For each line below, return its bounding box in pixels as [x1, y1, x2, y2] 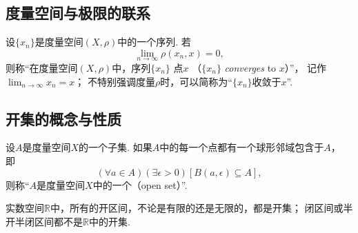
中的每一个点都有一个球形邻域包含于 [159, 140, 324, 154]
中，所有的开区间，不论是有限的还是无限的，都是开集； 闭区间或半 [50, 201, 353, 215]
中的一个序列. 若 [117, 34, 191, 49]
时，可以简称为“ [160, 74, 232, 88]
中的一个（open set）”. [92, 177, 188, 192]
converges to [224, 61, 277, 75]
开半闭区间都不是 [6, 214, 83, 228]
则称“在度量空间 [6, 61, 78, 75]
